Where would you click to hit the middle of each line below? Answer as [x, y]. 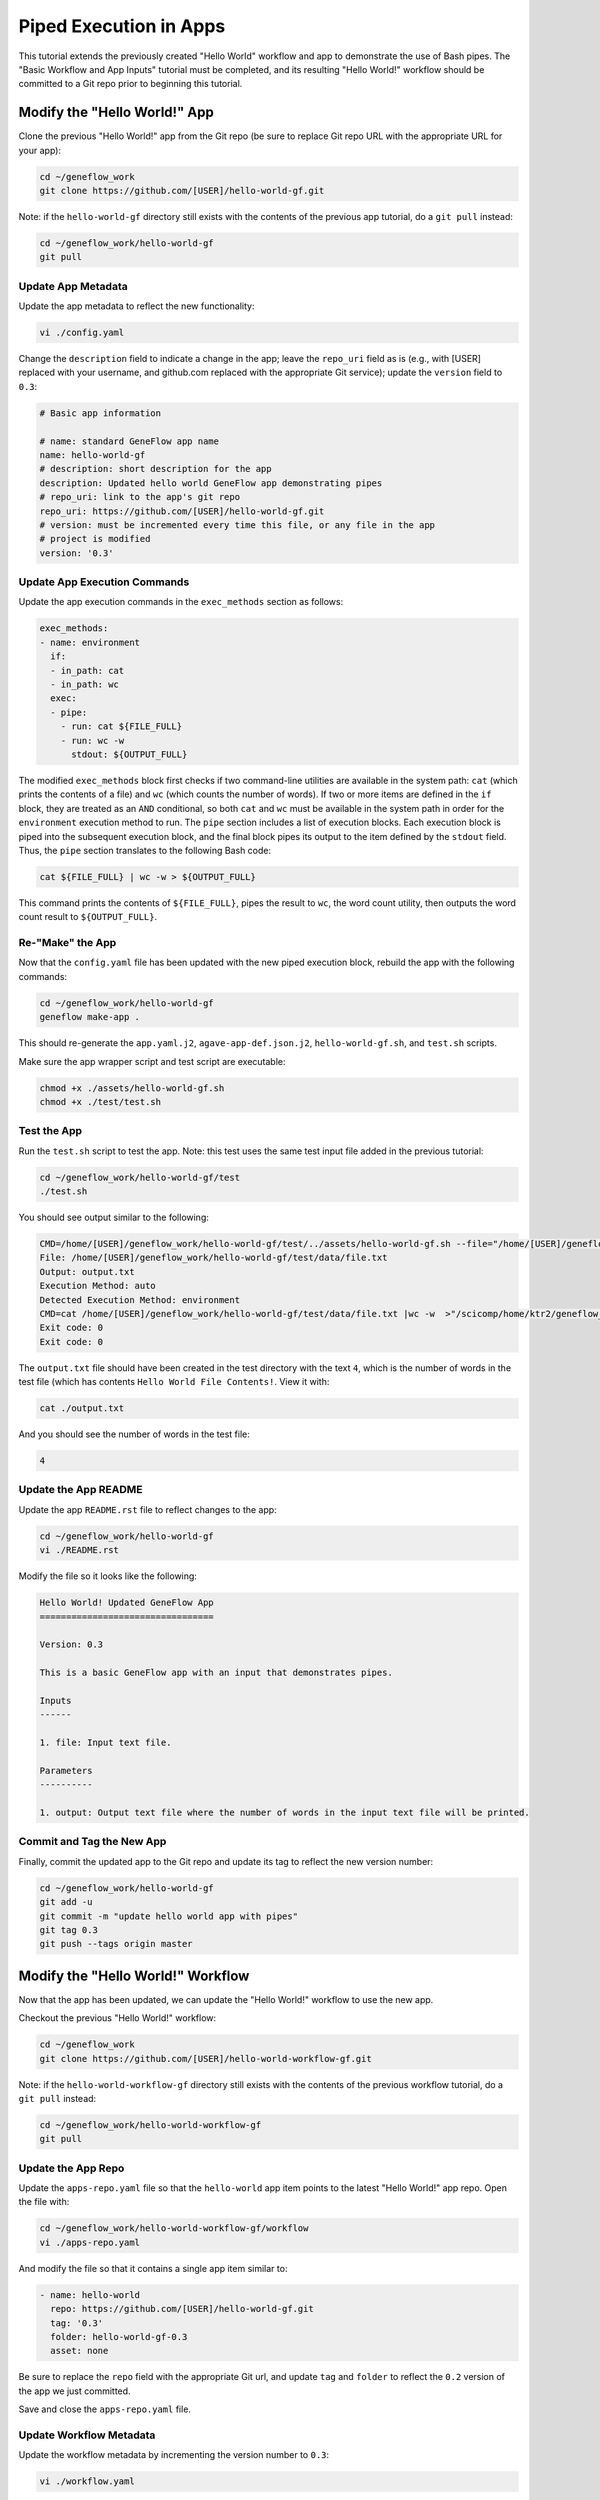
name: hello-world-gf [92, 455]
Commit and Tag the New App [92, 1842]
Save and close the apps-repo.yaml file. [105, 2409]
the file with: [44, 2202]
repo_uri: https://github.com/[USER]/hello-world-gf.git [182, 511]
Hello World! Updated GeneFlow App [126, 1603]
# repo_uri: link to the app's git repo [139, 497]
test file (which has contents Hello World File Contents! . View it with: [174, 1382]
